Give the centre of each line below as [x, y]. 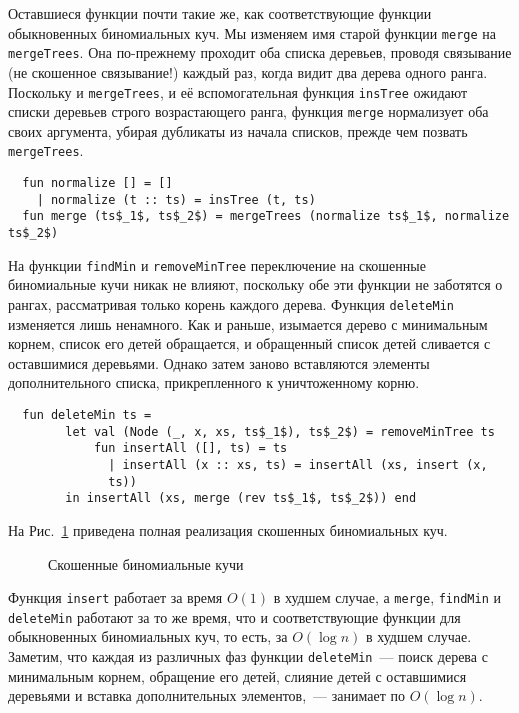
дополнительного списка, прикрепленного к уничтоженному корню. [214, 382]
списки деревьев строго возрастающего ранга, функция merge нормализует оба [248, 111]
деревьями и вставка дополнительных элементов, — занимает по [206, 695]
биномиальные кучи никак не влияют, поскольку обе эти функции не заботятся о [255, 284]
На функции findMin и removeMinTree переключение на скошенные [217, 264]
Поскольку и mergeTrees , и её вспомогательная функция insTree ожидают [238, 91]
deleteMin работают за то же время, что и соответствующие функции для [234, 616]
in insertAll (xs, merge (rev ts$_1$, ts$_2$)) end [241, 498]
